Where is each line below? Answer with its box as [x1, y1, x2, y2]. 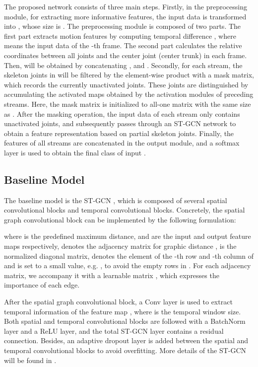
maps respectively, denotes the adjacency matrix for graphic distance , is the [4, 241, 237, 251]
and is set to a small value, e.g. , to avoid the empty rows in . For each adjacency [4, 260, 251, 271]
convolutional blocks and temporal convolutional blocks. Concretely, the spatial [4, 205, 245, 215]
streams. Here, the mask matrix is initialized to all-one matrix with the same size [4, 98, 251, 109]
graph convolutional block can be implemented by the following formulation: [4, 214, 236, 224]
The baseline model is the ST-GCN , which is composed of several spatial [4, 195, 227, 205]
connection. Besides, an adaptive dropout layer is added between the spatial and [4, 335, 249, 346]
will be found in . [4, 355, 57, 365]
